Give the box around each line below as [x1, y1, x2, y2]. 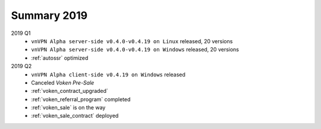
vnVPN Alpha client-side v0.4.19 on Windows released [31, 71, 185, 78]
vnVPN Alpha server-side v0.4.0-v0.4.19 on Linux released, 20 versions [31, 37, 233, 44]
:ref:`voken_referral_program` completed [31, 95, 131, 103]
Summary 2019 [11, 9, 88, 22]
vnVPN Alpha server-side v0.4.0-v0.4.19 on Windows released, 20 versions [31, 46, 240, 53]
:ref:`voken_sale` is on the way [31, 104, 106, 111]
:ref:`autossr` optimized [31, 54, 89, 62]
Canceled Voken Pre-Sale [31, 79, 95, 86]
